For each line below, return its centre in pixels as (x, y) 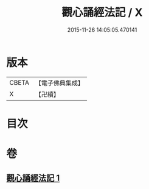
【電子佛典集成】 (59, 83)
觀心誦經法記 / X (102, 12)
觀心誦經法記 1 (33, 178)
